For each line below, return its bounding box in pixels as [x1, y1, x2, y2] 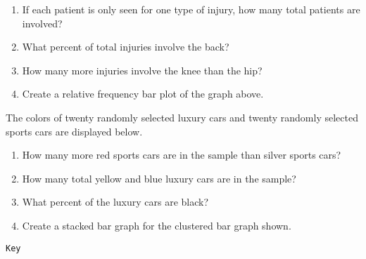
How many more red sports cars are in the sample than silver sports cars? [22, 147, 341, 162]
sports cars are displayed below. [6, 124, 143, 138]
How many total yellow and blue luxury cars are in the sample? [22, 171, 296, 185]
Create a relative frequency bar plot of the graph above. [22, 86, 264, 101]
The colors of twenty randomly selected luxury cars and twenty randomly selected [6, 109, 358, 124]
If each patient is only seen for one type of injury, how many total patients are [22, 2, 360, 16]
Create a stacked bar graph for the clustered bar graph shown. [22, 218, 291, 232]
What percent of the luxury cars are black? [22, 194, 209, 209]
